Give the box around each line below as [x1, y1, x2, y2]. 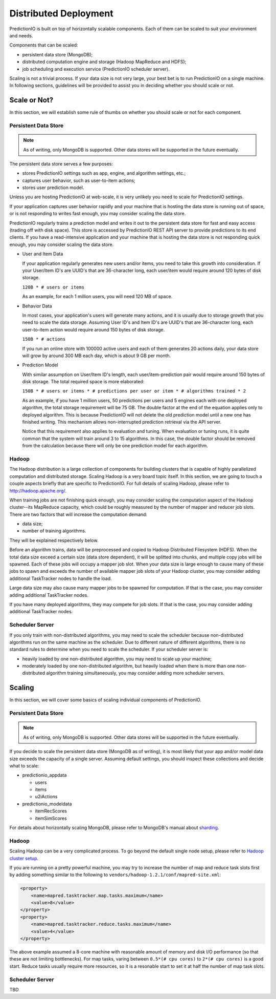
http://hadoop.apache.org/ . [9, 487, 66, 494]
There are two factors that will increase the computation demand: [9, 511, 148, 517]
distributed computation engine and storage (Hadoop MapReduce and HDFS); [22, 59, 187, 65]
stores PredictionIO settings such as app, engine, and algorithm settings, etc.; [22, 170, 186, 176]
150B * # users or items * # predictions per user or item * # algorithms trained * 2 [22, 388, 246, 394]
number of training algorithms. [22, 528, 86, 534]
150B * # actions [22, 336, 66, 342]
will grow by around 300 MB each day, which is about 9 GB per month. [22, 352, 171, 359]
